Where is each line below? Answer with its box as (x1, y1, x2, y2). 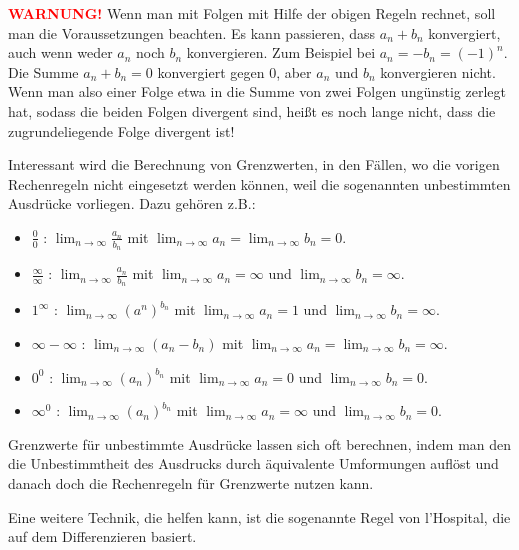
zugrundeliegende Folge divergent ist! (8, 120, 235, 141)
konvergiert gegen (157, 61, 265, 82)
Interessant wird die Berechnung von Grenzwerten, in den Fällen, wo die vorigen (8, 154, 500, 175)
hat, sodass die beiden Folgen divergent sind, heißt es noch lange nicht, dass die (8, 100, 496, 121)
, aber (276, 61, 312, 82)
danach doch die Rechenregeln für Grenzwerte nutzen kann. (8, 472, 374, 493)
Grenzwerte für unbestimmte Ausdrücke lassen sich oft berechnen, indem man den (8, 433, 512, 454)
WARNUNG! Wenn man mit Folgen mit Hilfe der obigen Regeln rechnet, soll (8, 3, 496, 23)
